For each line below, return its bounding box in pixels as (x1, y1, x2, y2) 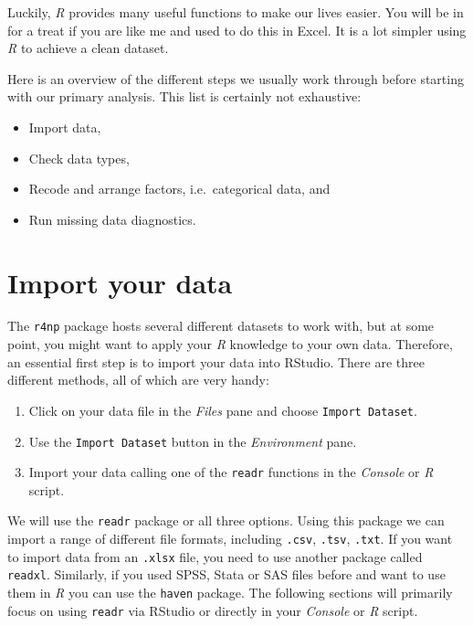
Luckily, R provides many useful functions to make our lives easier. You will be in (7, 3, 464, 21)
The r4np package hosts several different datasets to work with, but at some (7, 316, 435, 335)
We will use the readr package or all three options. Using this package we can (7, 511, 445, 530)
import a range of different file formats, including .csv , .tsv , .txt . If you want (7, 529, 453, 548)
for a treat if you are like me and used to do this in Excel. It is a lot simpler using (7, 20, 467, 39)
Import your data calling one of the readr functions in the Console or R (28, 462, 434, 482)
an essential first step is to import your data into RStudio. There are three (7, 352, 425, 371)
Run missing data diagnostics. (28, 209, 196, 228)
